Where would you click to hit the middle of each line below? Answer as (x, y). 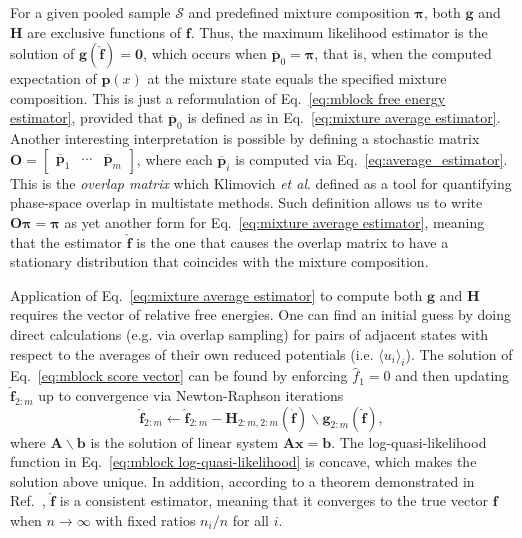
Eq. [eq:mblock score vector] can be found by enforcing (179, 375)
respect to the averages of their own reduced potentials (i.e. (192, 353)
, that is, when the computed (403, 53)
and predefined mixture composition (299, 12)
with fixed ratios (145, 519)
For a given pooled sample (90, 12)
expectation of (53, 78)
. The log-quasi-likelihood (409, 441)
